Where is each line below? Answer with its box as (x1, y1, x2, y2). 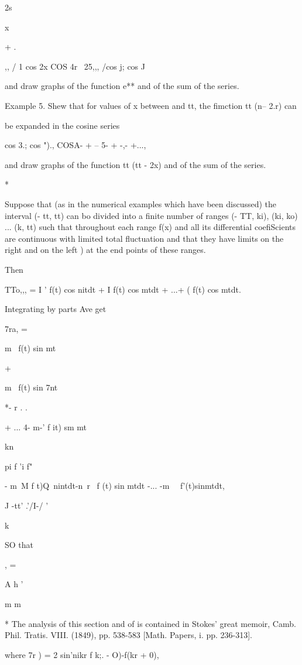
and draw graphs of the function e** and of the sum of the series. (5, 80, 239, 92)
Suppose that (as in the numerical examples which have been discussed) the (5, 197, 277, 210)
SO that (5, 539, 34, 551)
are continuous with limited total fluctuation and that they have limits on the (5, 232, 284, 244)
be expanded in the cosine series (5, 119, 120, 131)
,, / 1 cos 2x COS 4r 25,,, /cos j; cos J (5, 60, 145, 72)
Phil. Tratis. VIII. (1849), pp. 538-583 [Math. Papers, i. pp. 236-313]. (5, 629, 253, 641)
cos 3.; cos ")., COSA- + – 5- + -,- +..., (5, 139, 146, 151)
